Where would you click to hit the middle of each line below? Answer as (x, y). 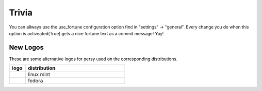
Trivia (21, 13)
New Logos (26, 47)
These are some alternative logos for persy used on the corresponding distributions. (93, 59)
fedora (35, 81)
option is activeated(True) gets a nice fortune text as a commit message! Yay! (86, 33)
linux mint (39, 75)
